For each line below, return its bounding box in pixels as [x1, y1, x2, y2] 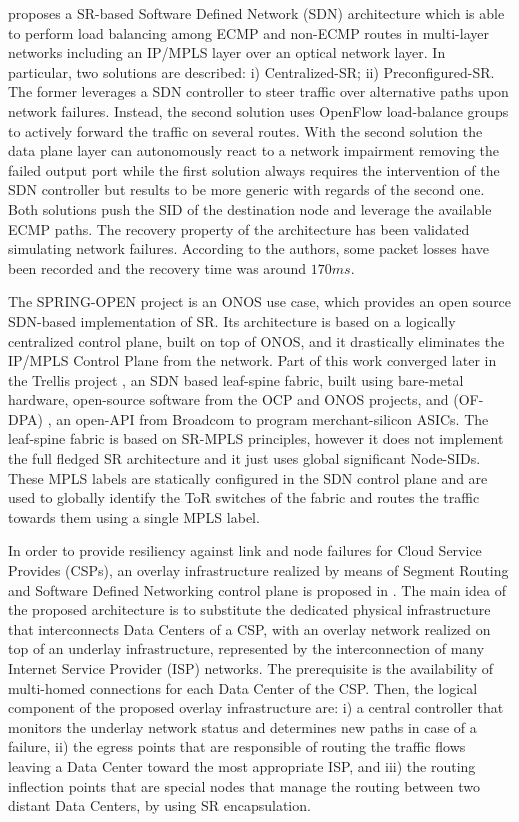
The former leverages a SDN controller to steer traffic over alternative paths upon [8, 81, 509, 102]
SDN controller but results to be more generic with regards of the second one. [8, 179, 485, 200]
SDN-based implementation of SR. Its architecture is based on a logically [8, 310, 456, 331]
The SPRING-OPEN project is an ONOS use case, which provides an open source [8, 291, 512, 312]
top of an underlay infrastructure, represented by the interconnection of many [8, 638, 485, 659]
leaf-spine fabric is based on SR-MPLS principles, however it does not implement [8, 428, 504, 449]
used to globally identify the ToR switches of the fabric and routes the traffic [8, 487, 480, 508]
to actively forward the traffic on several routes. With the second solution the [8, 120, 483, 141]
